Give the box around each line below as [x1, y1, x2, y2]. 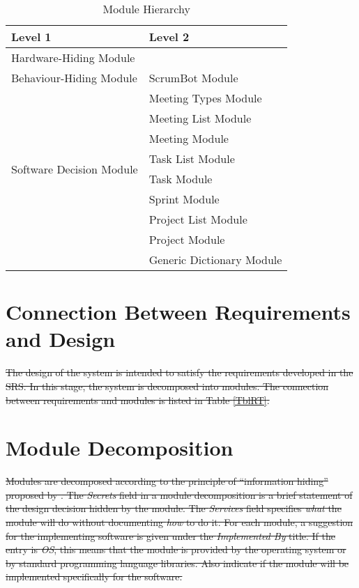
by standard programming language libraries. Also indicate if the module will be [6, 555, 349, 570]
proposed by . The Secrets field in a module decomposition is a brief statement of [6, 487, 353, 502]
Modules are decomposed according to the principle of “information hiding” [6, 474, 328, 488]
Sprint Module [148, 191, 220, 207]
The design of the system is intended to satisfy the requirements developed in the [6, 365, 353, 380]
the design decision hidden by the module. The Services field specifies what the [6, 501, 342, 516]
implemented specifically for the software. [6, 569, 183, 584]
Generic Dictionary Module [148, 252, 282, 268]
